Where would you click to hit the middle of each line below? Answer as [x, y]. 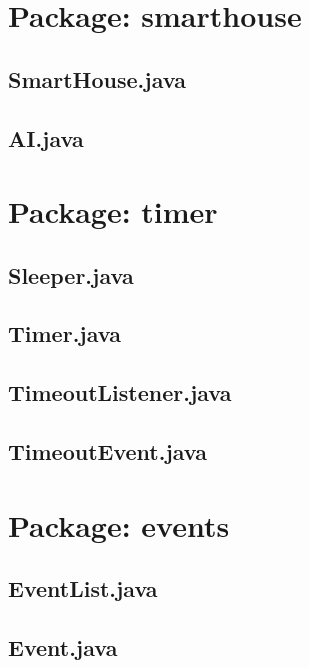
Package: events [119, 524]
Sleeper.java [71, 274]
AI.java [46, 137]
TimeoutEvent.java [107, 451]
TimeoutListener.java [120, 392]
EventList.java [83, 588]
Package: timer [113, 211]
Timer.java [64, 333]
